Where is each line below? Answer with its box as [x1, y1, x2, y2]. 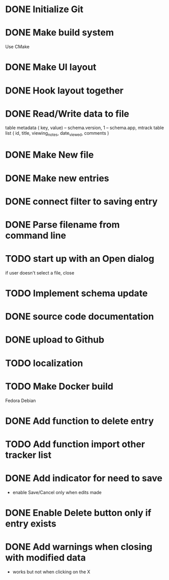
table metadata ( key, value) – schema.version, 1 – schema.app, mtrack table [5, 125, 164, 131]
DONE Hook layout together [5, 85, 124, 96]
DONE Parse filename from [5, 219, 120, 230]
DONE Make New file [5, 149, 94, 161]
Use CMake [5, 44, 30, 50]
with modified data [5, 552, 86, 564]
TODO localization [5, 357, 83, 369]
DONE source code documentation [5, 311, 154, 322]
